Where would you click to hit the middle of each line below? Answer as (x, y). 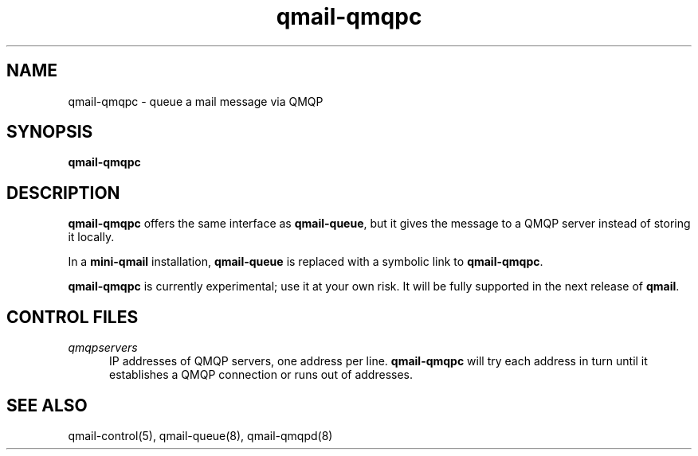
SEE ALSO (47, 405)
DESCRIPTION (63, 193)
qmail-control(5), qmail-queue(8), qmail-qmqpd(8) (200, 435)
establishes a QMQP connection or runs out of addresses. (261, 375)
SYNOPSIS (50, 132)
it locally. (91, 237)
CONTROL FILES (73, 317)
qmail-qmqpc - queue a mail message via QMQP (196, 101)
